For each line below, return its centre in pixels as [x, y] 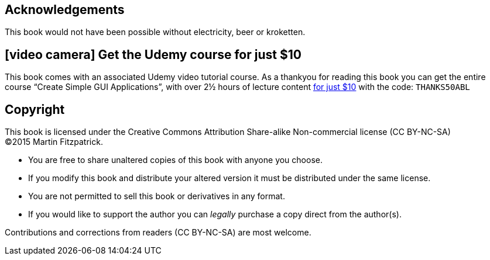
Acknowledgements [65, 10]
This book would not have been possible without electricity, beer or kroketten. [155, 32]
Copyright [35, 109]
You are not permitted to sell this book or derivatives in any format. [157, 196]
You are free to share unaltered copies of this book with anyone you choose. [175, 160]
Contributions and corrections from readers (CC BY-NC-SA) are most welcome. [158, 233]
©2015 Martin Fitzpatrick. [54, 142]
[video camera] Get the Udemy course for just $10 [153, 54]
